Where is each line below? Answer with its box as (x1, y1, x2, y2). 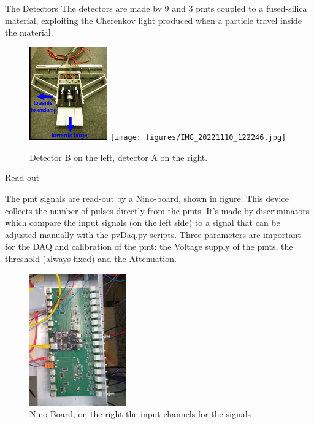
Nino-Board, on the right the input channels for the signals (29, 407, 251, 420)
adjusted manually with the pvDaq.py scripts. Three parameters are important (5, 228, 301, 241)
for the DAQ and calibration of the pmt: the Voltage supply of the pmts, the (5, 240, 293, 253)
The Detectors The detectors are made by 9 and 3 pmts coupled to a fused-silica (5, 2, 307, 14)
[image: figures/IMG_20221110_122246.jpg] (110, 133, 286, 142)
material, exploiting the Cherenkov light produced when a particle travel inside (5, 13, 302, 26)
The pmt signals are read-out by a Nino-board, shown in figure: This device (5, 192, 289, 205)
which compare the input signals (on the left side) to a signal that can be (5, 216, 280, 229)
